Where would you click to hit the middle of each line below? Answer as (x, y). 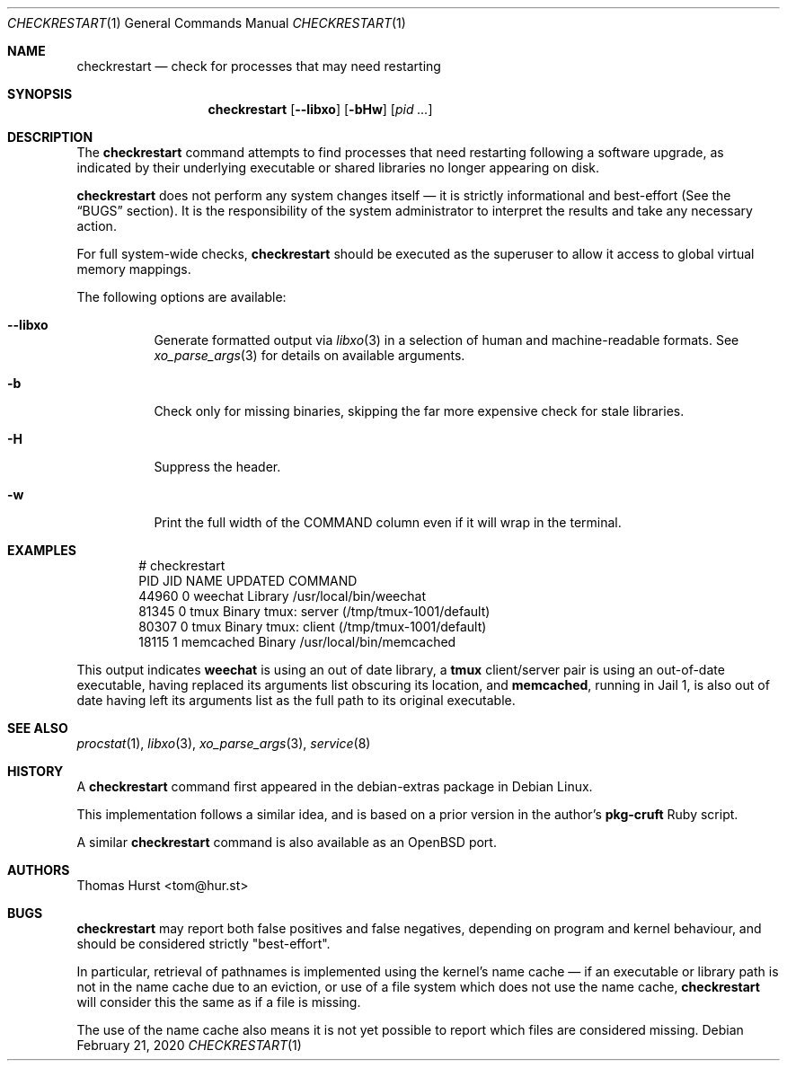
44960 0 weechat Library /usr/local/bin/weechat (282, 596)
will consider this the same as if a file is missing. (219, 1002)
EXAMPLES (42, 550)
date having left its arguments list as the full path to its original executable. (296, 700)
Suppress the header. (217, 467)
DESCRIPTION (50, 137)
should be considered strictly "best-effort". (203, 944)
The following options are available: (181, 297)
